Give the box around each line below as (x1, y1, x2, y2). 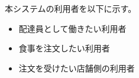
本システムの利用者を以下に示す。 (5, 2, 137, 14)
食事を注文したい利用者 (18, 42, 110, 54)
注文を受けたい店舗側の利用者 (18, 61, 135, 74)
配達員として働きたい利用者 (18, 22, 127, 34)
